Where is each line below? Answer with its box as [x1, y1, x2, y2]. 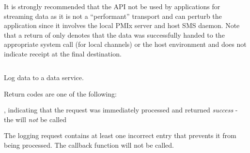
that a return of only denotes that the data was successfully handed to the [4, 29, 225, 40]
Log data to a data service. [4, 72, 84, 82]
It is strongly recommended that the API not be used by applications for [4, 1, 220, 11]
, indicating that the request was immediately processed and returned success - [4, 105, 238, 115]
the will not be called [4, 114, 66, 124]
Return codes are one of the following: [4, 88, 117, 98]
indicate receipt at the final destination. [4, 48, 122, 58]
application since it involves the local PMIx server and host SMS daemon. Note [4, 20, 240, 30]
